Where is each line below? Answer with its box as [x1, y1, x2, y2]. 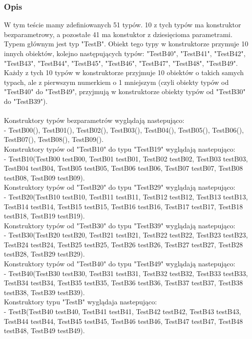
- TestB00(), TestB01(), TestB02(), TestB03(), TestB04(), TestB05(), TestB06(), [4, 124, 244, 135]
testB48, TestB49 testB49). [4, 325, 85, 336]
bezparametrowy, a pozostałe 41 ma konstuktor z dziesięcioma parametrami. [4, 29, 232, 39]
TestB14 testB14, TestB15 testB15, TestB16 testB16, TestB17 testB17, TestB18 [4, 201, 243, 211]
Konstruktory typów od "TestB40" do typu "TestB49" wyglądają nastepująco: [4, 259, 235, 269]
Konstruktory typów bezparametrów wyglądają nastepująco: [4, 115, 185, 125]
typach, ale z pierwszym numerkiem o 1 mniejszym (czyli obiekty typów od [4, 77, 229, 87]
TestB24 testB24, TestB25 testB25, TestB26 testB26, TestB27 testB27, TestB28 [4, 239, 243, 249]
